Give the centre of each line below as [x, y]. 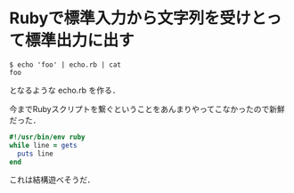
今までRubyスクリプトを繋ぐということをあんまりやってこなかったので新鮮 [147, 109]
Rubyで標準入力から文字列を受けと [138, 18]
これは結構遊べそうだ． [52, 180]
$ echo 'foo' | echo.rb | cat [65, 64]
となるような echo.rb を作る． [65, 90]
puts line [35, 153]
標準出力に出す [80, 40]
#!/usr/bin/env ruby [48, 137]
